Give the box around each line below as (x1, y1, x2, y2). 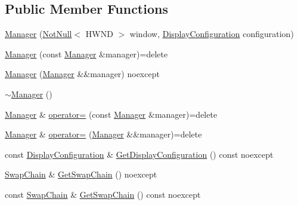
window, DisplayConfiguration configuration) (129, 27, 294, 40)
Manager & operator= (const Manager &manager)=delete (5, 108, 218, 120)
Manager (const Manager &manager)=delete (5, 47, 168, 60)
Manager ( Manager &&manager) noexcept (5, 68, 160, 80)
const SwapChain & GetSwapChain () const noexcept (5, 188, 201, 200)
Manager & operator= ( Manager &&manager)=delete (5, 128, 202, 140)
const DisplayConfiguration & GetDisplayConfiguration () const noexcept (5, 148, 274, 160)
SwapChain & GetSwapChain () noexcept (5, 168, 157, 180)
